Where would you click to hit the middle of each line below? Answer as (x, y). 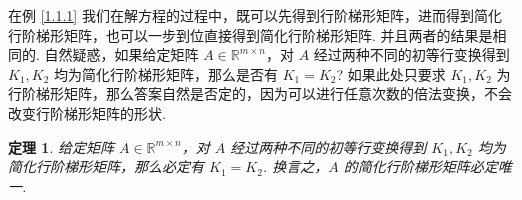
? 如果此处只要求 (391, 73)
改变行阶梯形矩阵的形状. (87, 112)
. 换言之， (295, 166)
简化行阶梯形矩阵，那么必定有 (106, 166)
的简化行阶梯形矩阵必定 (420, 166)
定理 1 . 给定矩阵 (61, 146)
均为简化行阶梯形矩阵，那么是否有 (166, 73)
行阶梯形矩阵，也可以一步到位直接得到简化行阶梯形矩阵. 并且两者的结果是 (250, 34)
